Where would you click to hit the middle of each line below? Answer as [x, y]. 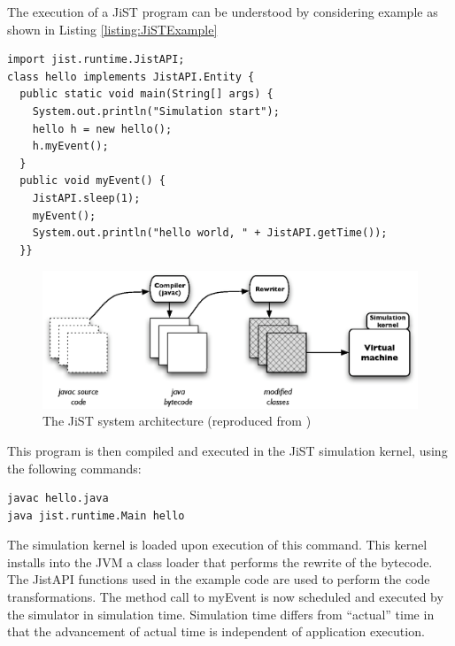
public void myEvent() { [93, 181]
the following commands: [74, 468]
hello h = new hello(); [102, 129]
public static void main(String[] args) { [147, 94]
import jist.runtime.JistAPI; [96, 60]
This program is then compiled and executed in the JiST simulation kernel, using [227, 450]
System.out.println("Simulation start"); [156, 111]
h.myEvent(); [70, 146]
